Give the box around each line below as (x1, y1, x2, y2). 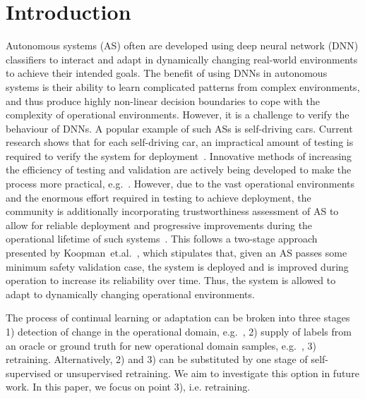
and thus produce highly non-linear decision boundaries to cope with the (6, 93, 320, 108)
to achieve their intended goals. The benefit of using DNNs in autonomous (6, 66, 328, 80)
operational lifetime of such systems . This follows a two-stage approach (6, 231, 318, 246)
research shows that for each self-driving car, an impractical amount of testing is (6, 135, 354, 149)
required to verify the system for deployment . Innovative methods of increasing (6, 148, 352, 163)
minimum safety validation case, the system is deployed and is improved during (6, 259, 349, 274)
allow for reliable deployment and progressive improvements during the (6, 217, 313, 232)
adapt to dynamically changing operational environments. (6, 286, 255, 301)
